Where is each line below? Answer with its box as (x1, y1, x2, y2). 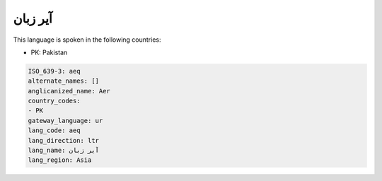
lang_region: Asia (28, 156, 92, 164)
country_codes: (28, 97, 81, 105)
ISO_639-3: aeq (28, 67, 81, 75)
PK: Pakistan (30, 48, 68, 57)
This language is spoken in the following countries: (13, 35, 161, 44)
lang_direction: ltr (28, 136, 99, 144)
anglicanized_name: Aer (28, 87, 111, 95)
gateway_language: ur (28, 117, 103, 124)
